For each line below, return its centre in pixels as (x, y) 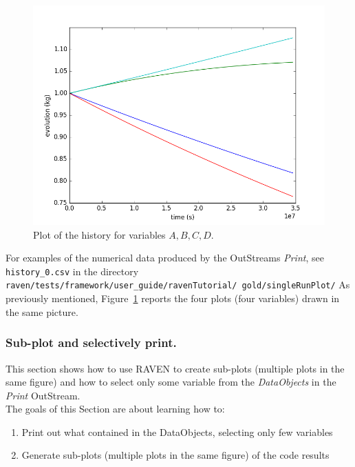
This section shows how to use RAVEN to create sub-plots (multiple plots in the (175, 368)
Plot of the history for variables (99, 234)
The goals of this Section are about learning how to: (115, 409)
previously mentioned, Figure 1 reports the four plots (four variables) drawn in (173, 298)
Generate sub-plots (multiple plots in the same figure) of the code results (175, 455)
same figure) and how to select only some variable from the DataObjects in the (171, 382)
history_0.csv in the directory (72, 271)
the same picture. (42, 311)
